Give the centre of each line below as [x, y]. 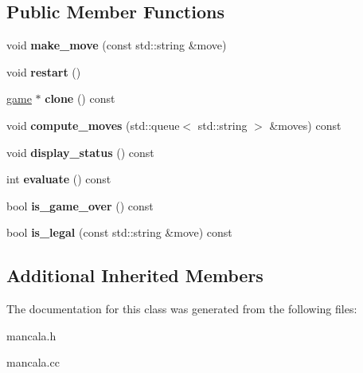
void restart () [44, 71]
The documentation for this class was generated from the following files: [182, 309]
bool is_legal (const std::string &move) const [119, 232]
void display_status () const [80, 152]
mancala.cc [33, 362]
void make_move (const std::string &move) [117, 45]
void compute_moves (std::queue [93, 125]
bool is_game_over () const [80, 205]
